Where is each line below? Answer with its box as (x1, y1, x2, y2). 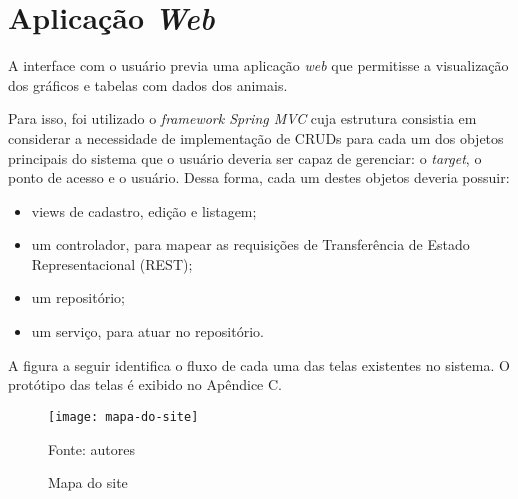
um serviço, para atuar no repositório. (31, 321, 264, 342)
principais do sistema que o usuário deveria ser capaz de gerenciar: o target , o (8, 147, 482, 168)
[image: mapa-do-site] (48, 409, 199, 424)
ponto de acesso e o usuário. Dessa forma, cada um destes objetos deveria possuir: (8, 167, 510, 188)
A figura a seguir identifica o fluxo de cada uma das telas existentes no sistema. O (8, 354, 510, 375)
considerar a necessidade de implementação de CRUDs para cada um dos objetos (8, 127, 504, 148)
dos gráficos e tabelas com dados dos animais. (8, 74, 288, 95)
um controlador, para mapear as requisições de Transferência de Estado (31, 234, 470, 255)
